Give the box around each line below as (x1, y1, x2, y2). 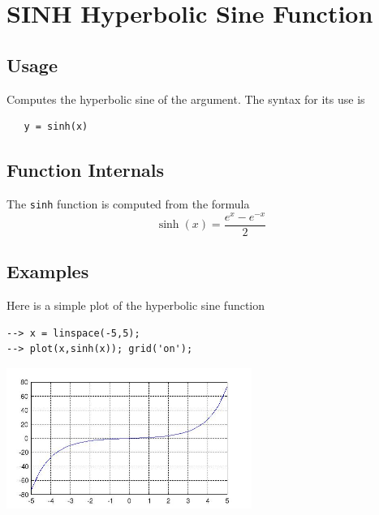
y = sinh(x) (24, 121, 88, 133)
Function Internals (6, 157, 165, 182)
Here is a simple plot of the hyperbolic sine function (6, 296, 265, 313)
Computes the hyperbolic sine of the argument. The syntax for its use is (6, 90, 365, 107)
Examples (6, 259, 89, 284)
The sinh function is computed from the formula (6, 195, 250, 212)
